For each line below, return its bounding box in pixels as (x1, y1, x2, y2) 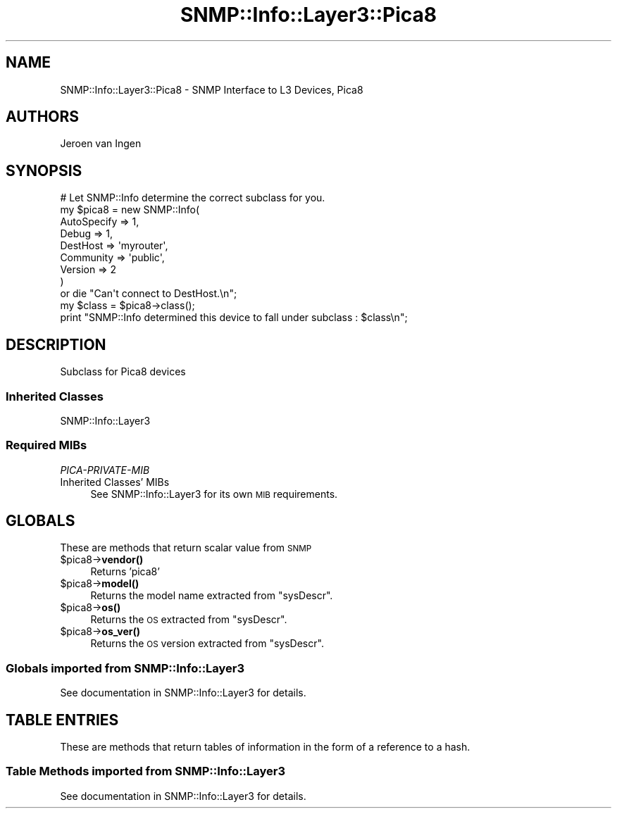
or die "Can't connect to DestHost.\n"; (60, 287, 237, 300)
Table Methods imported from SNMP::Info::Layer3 (6, 764, 286, 779)
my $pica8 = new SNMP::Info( (60, 203, 200, 216)
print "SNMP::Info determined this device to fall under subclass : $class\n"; (60, 311, 408, 324)
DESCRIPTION (6, 335, 106, 353)
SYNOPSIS (6, 161, 82, 180)
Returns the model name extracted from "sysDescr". (90, 589, 333, 602)
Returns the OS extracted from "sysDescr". (90, 613, 287, 626)
